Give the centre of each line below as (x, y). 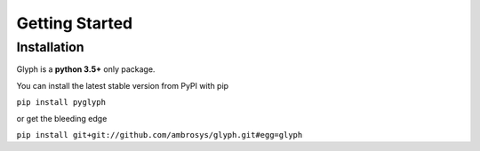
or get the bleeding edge (62, 118)
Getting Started (75, 23)
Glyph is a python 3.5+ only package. (86, 69)
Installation (50, 47)
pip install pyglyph (61, 103)
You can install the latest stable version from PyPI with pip (123, 85)
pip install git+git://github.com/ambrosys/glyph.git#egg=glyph (160, 135)
